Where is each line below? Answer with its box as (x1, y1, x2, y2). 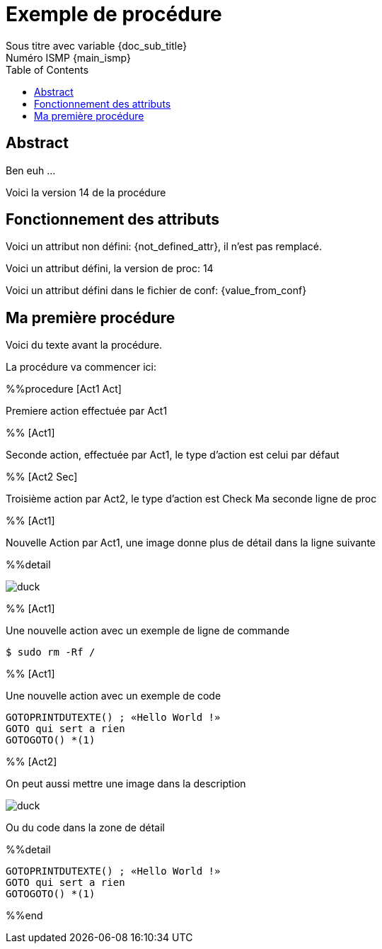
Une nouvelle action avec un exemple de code (6, 690, 221, 702)
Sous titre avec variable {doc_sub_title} (6, 39, 187, 52)
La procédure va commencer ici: (6, 361, 157, 374)
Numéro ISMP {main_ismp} (6, 51, 131, 64)
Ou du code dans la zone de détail (6, 821, 165, 834)
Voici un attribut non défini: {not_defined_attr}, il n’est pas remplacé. (6, 240, 323, 253)
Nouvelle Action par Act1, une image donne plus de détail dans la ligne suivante (6, 537, 376, 549)
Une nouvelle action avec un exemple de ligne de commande (6, 624, 290, 637)
